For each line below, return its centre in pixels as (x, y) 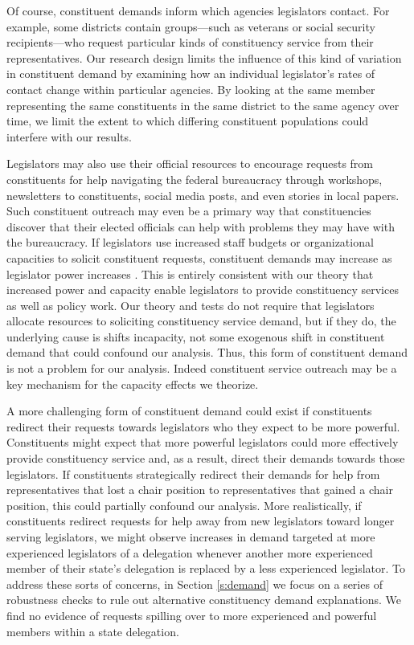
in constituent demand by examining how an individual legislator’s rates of (191, 73)
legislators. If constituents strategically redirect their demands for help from (193, 474)
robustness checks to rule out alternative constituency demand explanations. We (204, 600)
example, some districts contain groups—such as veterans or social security (191, 26)
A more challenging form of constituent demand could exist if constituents (189, 411)
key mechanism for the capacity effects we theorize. (133, 384)
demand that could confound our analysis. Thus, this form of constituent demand (207, 352)
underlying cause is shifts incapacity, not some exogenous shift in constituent (196, 336)
